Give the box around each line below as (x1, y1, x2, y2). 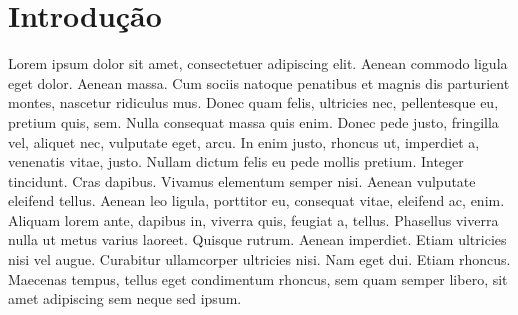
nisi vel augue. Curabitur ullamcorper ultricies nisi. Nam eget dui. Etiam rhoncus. (8, 249, 511, 270)
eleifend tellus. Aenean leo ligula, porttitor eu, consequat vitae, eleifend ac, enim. (8, 190, 505, 211)
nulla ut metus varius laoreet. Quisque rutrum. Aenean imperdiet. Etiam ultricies (8, 229, 507, 250)
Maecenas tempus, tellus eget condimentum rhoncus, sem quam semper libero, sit (8, 268, 508, 289)
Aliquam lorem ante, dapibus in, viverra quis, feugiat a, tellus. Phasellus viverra (8, 209, 499, 230)
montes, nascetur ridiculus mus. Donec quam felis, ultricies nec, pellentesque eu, (8, 92, 499, 113)
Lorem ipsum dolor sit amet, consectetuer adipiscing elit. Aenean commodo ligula (8, 53, 508, 74)
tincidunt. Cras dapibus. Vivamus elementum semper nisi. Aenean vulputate (8, 170, 476, 191)
